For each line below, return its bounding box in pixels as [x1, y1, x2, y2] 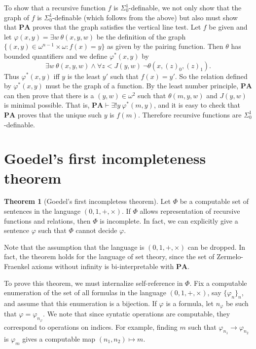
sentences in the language [4, 206, 81, 216]
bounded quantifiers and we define [4, 50, 108, 61]
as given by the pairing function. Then [107, 41, 223, 51]
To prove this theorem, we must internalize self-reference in [4, 277, 183, 288]
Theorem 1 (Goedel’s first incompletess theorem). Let [4, 196, 171, 206]
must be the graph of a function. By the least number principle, [45, 80, 239, 91]
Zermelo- [217, 251, 243, 262]
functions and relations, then [4, 215, 91, 226]
